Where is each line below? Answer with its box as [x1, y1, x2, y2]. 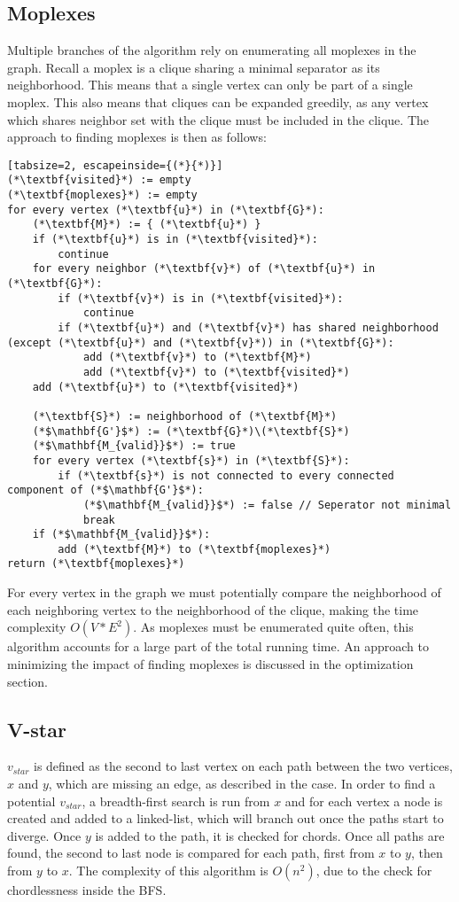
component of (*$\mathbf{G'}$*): [7, 484, 204, 497]
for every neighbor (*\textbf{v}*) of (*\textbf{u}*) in [32, 262, 376, 276]
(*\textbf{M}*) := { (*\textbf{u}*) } [32, 218, 261, 231]
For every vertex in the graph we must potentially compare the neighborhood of [7, 583, 441, 602]
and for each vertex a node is [284, 791, 443, 810]
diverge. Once [7, 826, 82, 844]
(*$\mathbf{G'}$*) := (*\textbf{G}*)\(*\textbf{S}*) [32, 424, 350, 438]
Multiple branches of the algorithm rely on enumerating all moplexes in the [7, 41, 416, 59]
